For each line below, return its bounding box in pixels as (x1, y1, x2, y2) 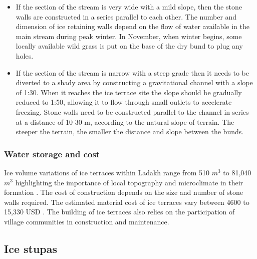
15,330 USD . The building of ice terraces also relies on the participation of (4, 206, 235, 217)
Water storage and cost (4, 147, 100, 160)
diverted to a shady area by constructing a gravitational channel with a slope (16, 77, 253, 88)
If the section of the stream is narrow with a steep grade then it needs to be (16, 67, 249, 78)
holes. (16, 50, 34, 61)
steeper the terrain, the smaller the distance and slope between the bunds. (16, 126, 244, 137)
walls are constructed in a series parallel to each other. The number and (16, 11, 237, 22)
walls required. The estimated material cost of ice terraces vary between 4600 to (4, 196, 249, 207)
